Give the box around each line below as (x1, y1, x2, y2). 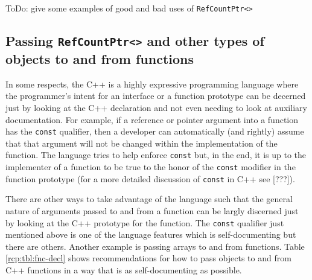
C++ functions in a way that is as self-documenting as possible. (5, 264, 242, 276)
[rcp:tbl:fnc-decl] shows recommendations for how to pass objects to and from (5, 252, 291, 264)
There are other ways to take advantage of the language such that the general (5, 192, 293, 205)
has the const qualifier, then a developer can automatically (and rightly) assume (5, 125, 304, 138)
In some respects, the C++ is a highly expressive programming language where (5, 77, 299, 90)
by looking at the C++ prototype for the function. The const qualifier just (5, 216, 284, 229)
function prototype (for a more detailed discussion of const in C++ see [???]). (5, 172, 295, 185)
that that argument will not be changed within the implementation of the (5, 136, 278, 149)
